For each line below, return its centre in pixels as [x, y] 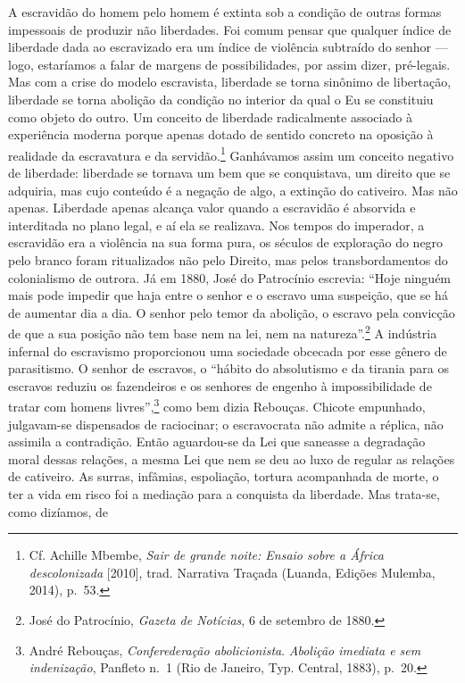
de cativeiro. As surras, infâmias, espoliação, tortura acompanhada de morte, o [224, 476]
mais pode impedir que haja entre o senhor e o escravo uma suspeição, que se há [228, 295]
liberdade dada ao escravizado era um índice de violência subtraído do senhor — [228, 47]
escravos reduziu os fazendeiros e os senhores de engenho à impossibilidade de [220, 385]
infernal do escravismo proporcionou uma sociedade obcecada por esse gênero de [228, 350]
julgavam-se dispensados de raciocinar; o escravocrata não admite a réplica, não [226, 424]
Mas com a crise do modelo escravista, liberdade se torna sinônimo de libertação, [230, 82]
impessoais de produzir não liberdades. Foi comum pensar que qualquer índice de [230, 29]
